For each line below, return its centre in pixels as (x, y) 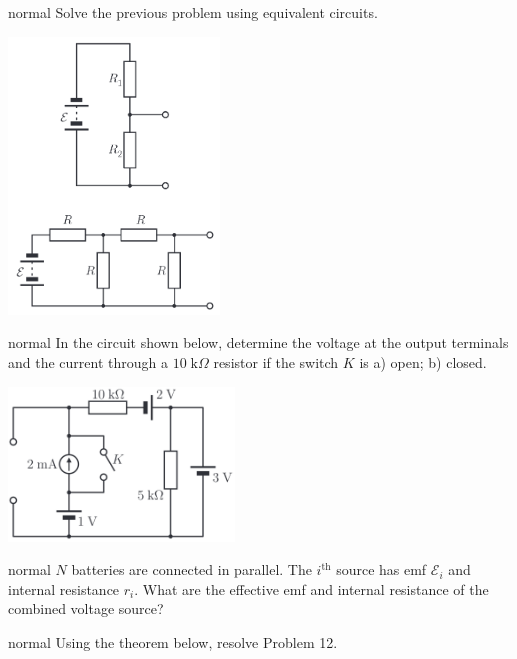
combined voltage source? (86, 608)
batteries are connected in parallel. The (191, 569)
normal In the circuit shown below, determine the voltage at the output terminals (258, 342)
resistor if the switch (276, 361)
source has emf (381, 569)
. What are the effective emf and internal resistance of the (311, 588)
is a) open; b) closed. (423, 361)
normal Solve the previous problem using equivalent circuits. (193, 12)
